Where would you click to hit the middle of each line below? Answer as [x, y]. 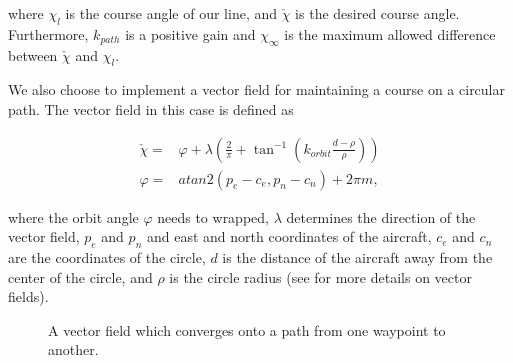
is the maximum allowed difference [390, 33]
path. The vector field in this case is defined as [151, 108]
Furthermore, [48, 33]
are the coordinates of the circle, [107, 257]
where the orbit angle [73, 216]
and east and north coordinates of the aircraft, [289, 236]
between [33, 54]
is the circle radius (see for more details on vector [320, 276]
